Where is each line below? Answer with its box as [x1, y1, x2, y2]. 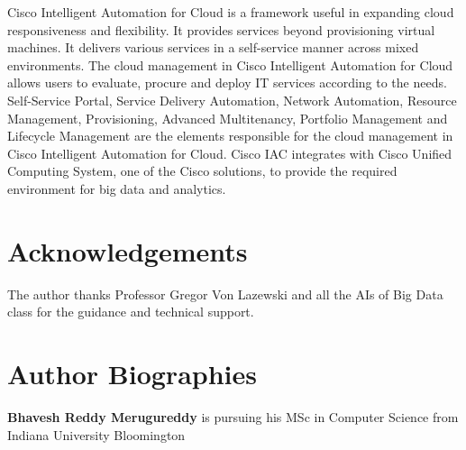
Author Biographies [7, 355, 257, 392]
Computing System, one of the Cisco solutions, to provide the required [7, 161, 397, 180]
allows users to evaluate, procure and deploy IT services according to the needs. [7, 73, 447, 92]
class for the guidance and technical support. [7, 302, 254, 321]
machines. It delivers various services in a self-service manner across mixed [7, 38, 419, 57]
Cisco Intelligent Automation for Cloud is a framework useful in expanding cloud [7, 3, 454, 21]
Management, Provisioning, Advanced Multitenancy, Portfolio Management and [7, 108, 448, 127]
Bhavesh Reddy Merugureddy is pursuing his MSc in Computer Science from [7, 407, 459, 426]
